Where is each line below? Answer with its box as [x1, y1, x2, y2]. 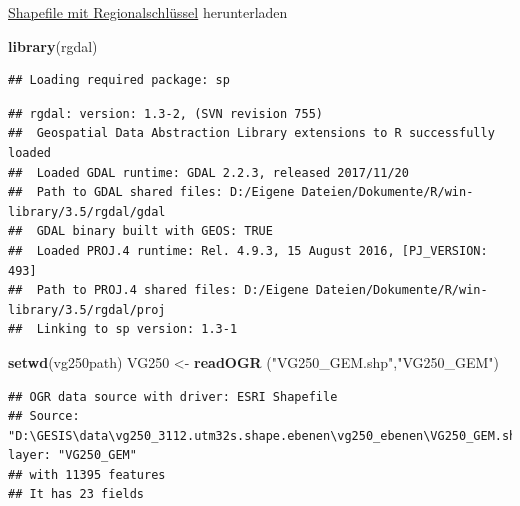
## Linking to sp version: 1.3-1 [8, 322, 238, 337]
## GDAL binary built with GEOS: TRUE [8, 224, 273, 239]
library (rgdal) [8, 35, 98, 56]
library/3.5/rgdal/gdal [8, 204, 166, 219]
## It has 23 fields [8, 487, 145, 502]
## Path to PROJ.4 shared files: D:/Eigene [8, 283, 309, 298]
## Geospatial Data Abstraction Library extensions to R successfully [8, 126, 495, 141]
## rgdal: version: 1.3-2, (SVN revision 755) [8, 106, 323, 121]
